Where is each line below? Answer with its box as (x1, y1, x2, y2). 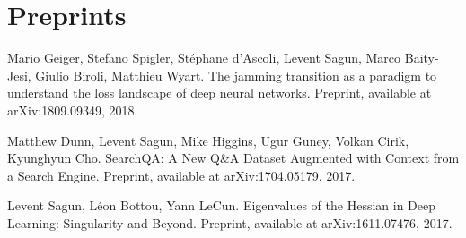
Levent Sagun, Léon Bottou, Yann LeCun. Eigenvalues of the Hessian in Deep (7, 196, 436, 215)
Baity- (404, 48, 439, 67)
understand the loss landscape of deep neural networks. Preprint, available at (7, 83, 432, 102)
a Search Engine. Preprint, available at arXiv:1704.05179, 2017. (7, 166, 356, 184)
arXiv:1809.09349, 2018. (7, 100, 138, 119)
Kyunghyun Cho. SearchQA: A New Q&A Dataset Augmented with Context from (7, 149, 460, 167)
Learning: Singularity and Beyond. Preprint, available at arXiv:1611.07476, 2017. (7, 213, 453, 232)
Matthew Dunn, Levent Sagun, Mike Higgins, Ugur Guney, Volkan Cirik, (7, 131, 409, 149)
